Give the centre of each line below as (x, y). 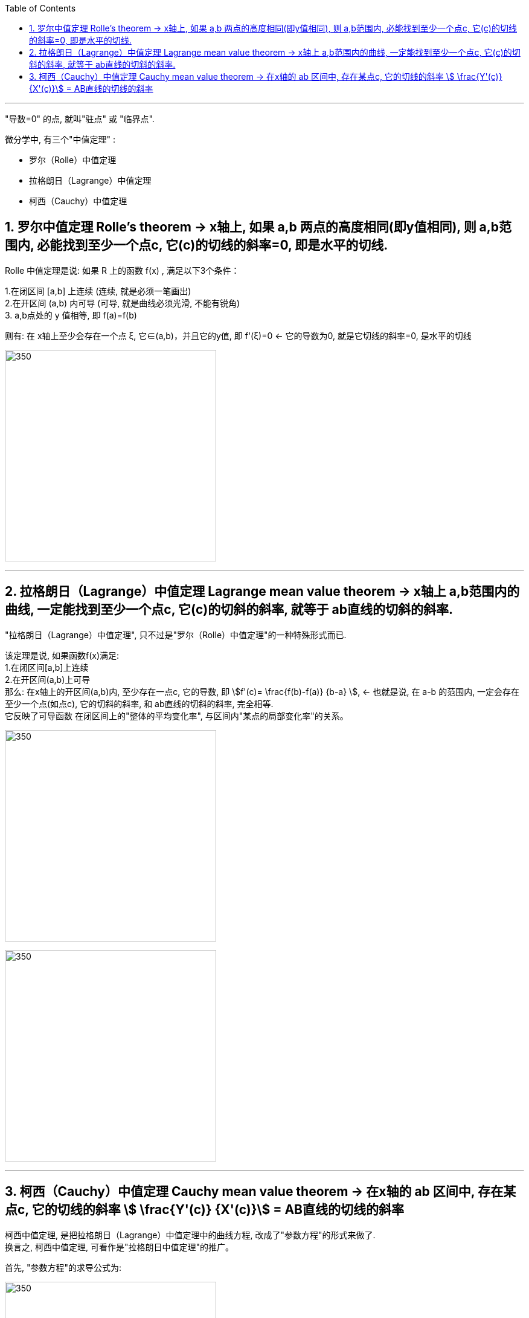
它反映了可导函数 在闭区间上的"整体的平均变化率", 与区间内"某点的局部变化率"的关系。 (177, 716)
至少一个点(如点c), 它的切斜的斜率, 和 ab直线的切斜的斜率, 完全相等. (139, 703)
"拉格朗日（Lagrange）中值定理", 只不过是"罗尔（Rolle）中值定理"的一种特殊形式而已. (176, 635)
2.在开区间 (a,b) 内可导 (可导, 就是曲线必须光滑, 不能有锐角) (123, 303)
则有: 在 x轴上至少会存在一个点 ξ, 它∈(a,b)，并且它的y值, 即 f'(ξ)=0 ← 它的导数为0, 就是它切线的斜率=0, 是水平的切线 (238, 335)
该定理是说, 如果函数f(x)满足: (62, 655)
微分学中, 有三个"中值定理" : (60, 139)
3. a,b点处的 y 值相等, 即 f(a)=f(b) (71, 315)
